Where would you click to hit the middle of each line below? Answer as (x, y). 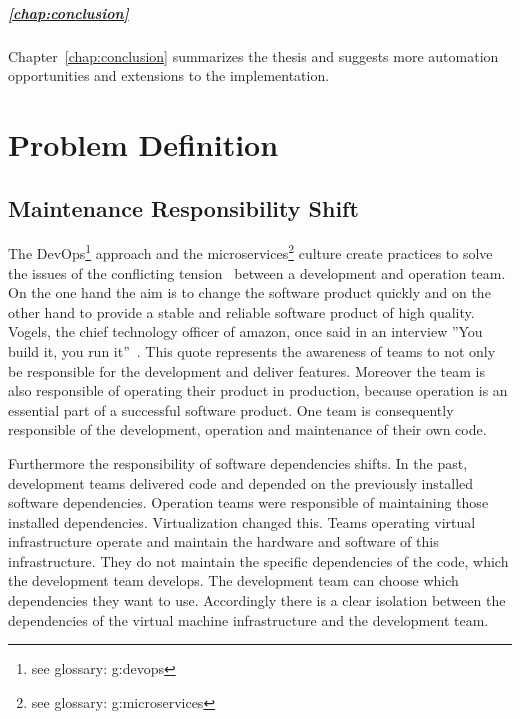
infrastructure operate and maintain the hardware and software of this (223, 541)
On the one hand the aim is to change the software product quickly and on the (249, 292)
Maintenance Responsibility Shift (183, 207)
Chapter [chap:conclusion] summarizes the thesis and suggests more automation (253, 55)
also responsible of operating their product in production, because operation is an (258, 390)
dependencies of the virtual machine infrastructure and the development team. (248, 619)
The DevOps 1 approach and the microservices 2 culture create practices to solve (250, 251)
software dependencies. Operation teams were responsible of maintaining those (248, 502)
